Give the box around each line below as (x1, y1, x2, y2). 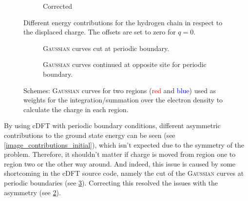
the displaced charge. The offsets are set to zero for (23, 27, 176, 37)
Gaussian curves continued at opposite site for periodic (43, 59, 207, 69)
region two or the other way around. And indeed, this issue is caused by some (4, 158, 236, 168)
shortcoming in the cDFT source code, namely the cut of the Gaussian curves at (4, 168, 244, 178)
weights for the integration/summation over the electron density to (23, 95, 223, 105)
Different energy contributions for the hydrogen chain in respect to (23, 17, 223, 27)
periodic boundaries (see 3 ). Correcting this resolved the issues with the (4, 177, 218, 187)
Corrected (43, 1, 72, 11)
